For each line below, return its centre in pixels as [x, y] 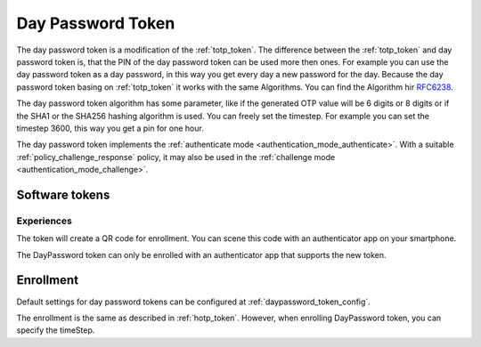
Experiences [45, 221]
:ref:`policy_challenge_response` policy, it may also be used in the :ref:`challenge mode [176, 157]
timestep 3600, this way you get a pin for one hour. [110, 128]
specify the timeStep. [56, 330]
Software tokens [63, 194]
